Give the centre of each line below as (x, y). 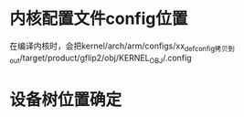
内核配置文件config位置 (99, 19)
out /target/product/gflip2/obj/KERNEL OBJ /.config (101, 58)
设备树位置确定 (66, 99)
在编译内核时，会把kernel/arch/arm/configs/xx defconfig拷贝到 (122, 47)
